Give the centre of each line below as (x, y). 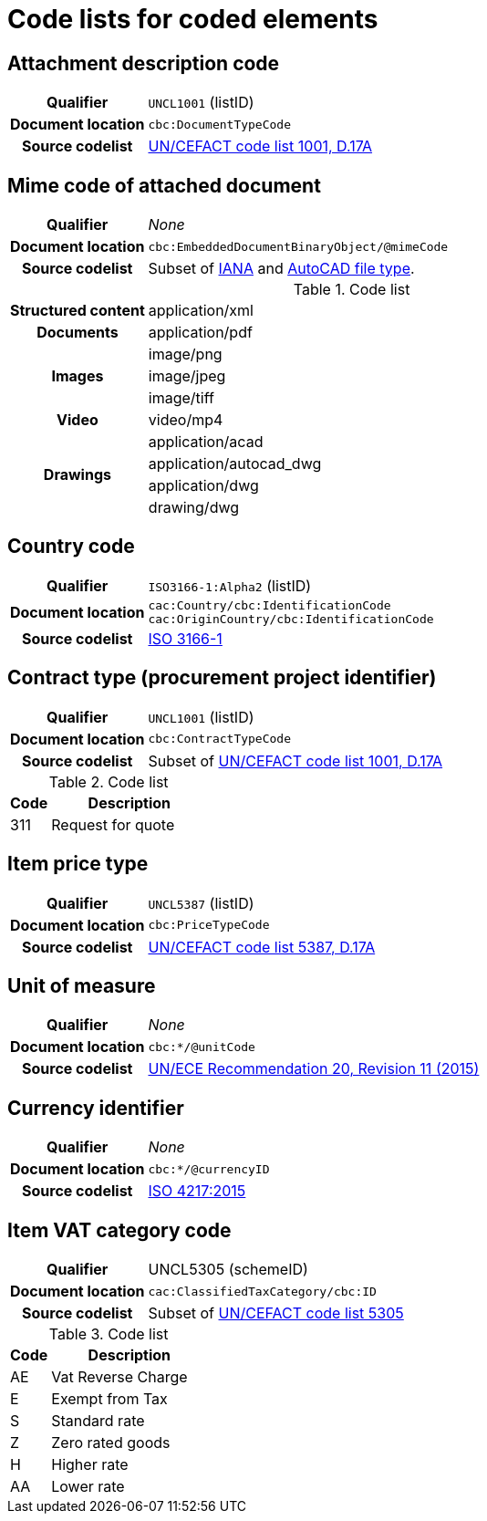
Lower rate (88, 1487)
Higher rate (90, 1465)
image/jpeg (187, 376)
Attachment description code (144, 63)
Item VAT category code (119, 1230)
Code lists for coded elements (193, 19)
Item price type (78, 864)
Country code (71, 547)
